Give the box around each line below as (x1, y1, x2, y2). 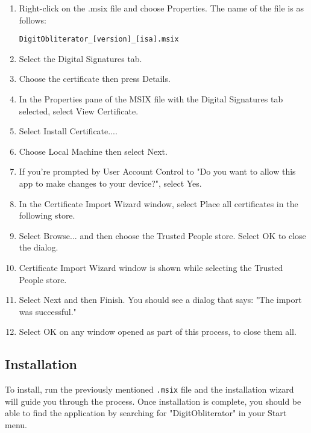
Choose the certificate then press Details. (19, 72, 171, 85)
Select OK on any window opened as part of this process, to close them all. (19, 325, 297, 338)
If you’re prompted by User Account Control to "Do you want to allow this (19, 165, 296, 178)
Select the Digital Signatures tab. (19, 52, 142, 64)
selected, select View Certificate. (19, 104, 139, 117)
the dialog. (19, 241, 58, 254)
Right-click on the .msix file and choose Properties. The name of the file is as (19, 2, 304, 14)
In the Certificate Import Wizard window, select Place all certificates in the (19, 197, 298, 210)
